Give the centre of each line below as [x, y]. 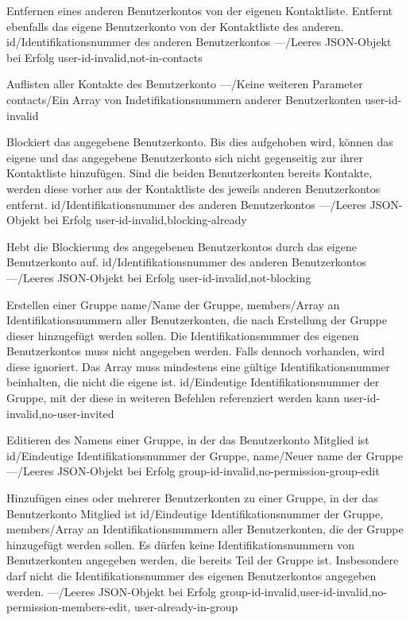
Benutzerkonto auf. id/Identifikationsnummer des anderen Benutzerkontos [187, 262]
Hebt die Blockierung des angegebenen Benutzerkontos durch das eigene [182, 246]
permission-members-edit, [69, 607]
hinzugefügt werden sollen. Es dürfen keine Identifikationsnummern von [181, 544]
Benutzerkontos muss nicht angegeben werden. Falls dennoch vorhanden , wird [196, 351]
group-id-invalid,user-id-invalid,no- [303, 591]
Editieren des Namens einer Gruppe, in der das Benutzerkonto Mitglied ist [188, 440]
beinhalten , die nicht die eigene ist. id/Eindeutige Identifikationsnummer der [193, 382]
